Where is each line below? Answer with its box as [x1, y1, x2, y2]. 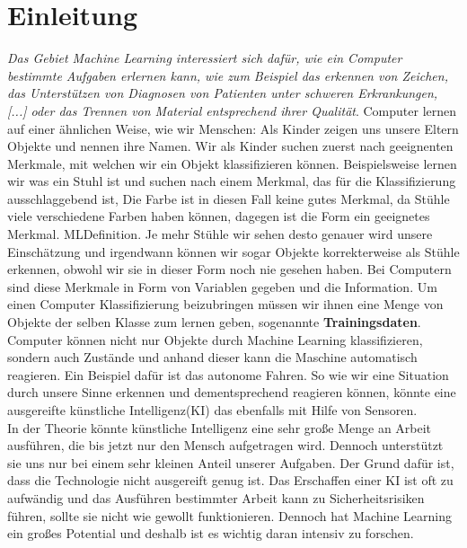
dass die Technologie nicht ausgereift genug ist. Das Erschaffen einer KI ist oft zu [7, 471, 454, 490]
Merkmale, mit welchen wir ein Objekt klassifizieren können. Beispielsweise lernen [7, 154, 457, 172]
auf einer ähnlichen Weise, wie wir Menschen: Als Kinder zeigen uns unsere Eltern [7, 119, 459, 137]
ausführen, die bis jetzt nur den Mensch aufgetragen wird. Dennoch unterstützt [7, 436, 444, 455]
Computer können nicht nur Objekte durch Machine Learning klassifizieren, [7, 330, 423, 349]
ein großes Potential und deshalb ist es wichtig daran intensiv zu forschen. [7, 524, 414, 543]
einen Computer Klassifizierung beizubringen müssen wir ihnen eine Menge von [7, 295, 444, 314]
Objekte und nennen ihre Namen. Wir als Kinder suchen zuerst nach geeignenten [7, 137, 454, 155]
